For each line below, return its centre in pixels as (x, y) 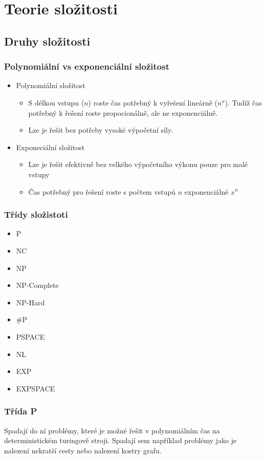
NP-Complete (37, 285)
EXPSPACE (36, 388)
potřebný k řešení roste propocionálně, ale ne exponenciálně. (123, 112)
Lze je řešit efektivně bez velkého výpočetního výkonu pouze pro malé (138, 164)
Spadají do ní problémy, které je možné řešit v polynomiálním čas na (112, 430)
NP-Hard (30, 302)
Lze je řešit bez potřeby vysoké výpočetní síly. (101, 130)
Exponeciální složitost (50, 147)
